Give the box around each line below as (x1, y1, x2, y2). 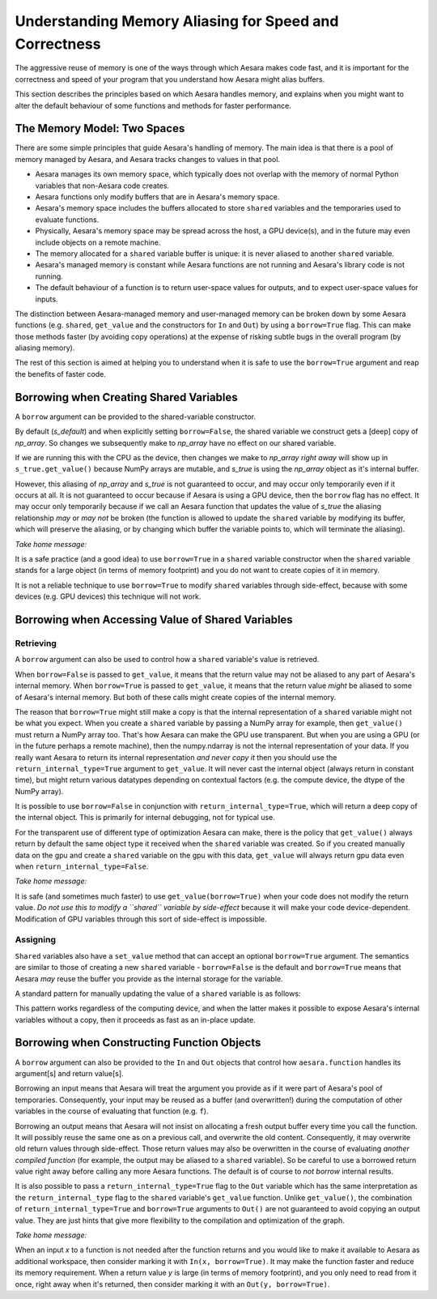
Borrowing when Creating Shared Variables (15, 390, 238, 404)
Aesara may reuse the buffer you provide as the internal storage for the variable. (15, 973, 283, 984)
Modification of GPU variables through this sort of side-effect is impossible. (15, 914, 267, 924)
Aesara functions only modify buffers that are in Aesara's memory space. (35, 191, 280, 202)
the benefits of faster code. (15, 369, 107, 378)
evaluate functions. (35, 215, 100, 224)
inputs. (35, 294, 58, 304)
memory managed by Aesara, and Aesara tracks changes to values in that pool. (15, 154, 281, 164)
